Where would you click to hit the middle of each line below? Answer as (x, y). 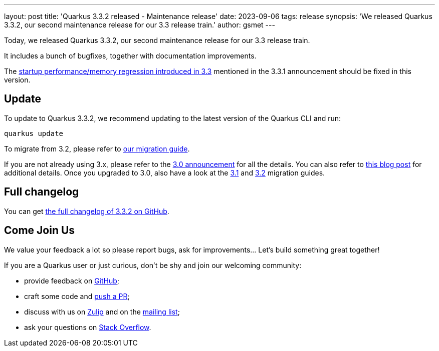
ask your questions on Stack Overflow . (88, 327)
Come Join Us (40, 230)
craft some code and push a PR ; (77, 296)
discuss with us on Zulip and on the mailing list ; (102, 311)
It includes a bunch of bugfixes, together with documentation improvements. (130, 56)
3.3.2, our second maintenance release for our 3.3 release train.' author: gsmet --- (140, 25)
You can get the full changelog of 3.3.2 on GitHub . (87, 211)
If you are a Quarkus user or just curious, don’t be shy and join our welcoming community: (153, 265)
